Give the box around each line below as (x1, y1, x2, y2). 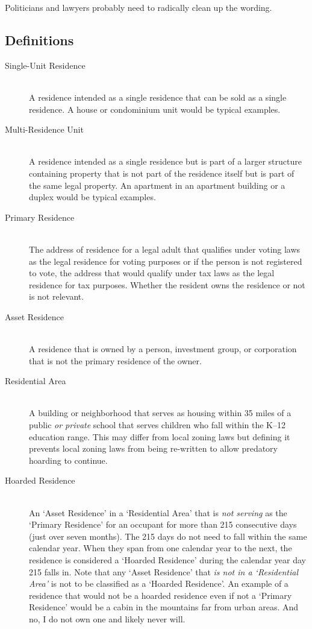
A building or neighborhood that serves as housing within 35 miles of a (29, 406, 292, 419)
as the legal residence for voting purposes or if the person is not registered (29, 254, 302, 267)
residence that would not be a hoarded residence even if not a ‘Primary (29, 589, 292, 601)
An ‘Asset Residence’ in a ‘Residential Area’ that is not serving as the (29, 506, 287, 519)
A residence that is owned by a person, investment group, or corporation (29, 343, 297, 355)
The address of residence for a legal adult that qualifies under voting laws (29, 242, 301, 255)
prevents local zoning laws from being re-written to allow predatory (29, 442, 278, 455)
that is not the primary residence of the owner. (29, 354, 202, 367)
